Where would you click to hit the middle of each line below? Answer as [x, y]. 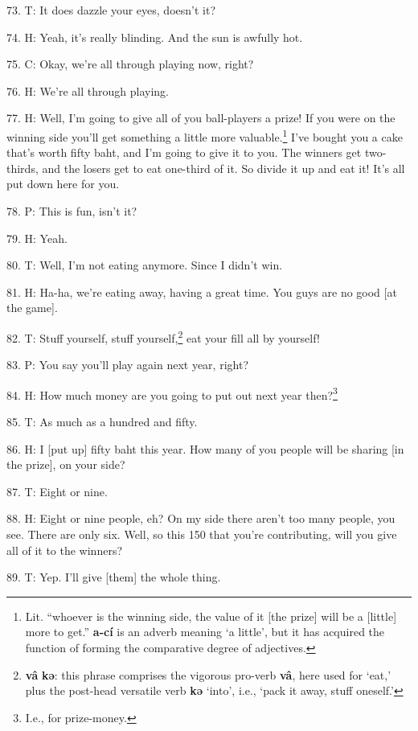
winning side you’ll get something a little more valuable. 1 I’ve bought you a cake [205, 135]
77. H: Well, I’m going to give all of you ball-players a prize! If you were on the [201, 118]
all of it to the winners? [65, 550]
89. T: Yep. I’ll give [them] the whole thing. [114, 577]
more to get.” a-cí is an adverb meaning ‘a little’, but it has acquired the [205, 632]
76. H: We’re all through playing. [88, 90]
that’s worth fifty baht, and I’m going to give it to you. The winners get [184, 152]
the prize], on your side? [66, 464]
